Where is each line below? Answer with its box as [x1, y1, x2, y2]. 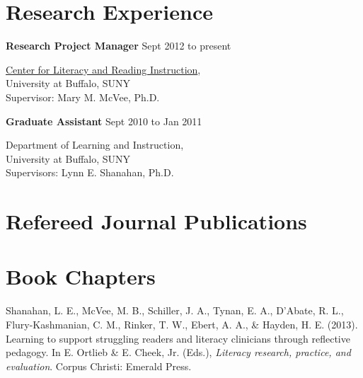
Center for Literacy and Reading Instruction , [6, 62, 201, 76]
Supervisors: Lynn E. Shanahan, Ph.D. [6, 165, 174, 180]
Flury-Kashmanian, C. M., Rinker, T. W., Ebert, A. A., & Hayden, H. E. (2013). [6, 316, 358, 331]
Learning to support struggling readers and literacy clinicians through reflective [6, 331, 350, 345]
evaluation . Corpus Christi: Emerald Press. [6, 358, 192, 373]
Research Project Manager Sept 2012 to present [6, 38, 231, 53]
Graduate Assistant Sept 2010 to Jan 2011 [6, 113, 202, 128]
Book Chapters [6, 262, 156, 291]
